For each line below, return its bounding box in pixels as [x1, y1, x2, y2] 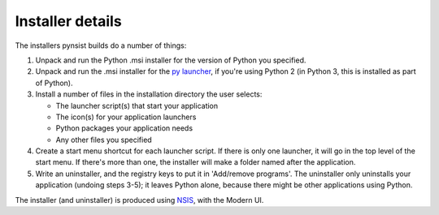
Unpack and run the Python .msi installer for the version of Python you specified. [35, 55, 306, 65]
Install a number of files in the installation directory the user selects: [35, 89, 263, 99]
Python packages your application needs [55, 123, 193, 133]
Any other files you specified [55, 135, 152, 144]
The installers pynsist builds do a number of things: [15, 41, 187, 50]
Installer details [15, 12, 122, 30]
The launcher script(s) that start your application [55, 101, 219, 110]
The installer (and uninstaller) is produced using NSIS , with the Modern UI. [15, 195, 264, 204]
